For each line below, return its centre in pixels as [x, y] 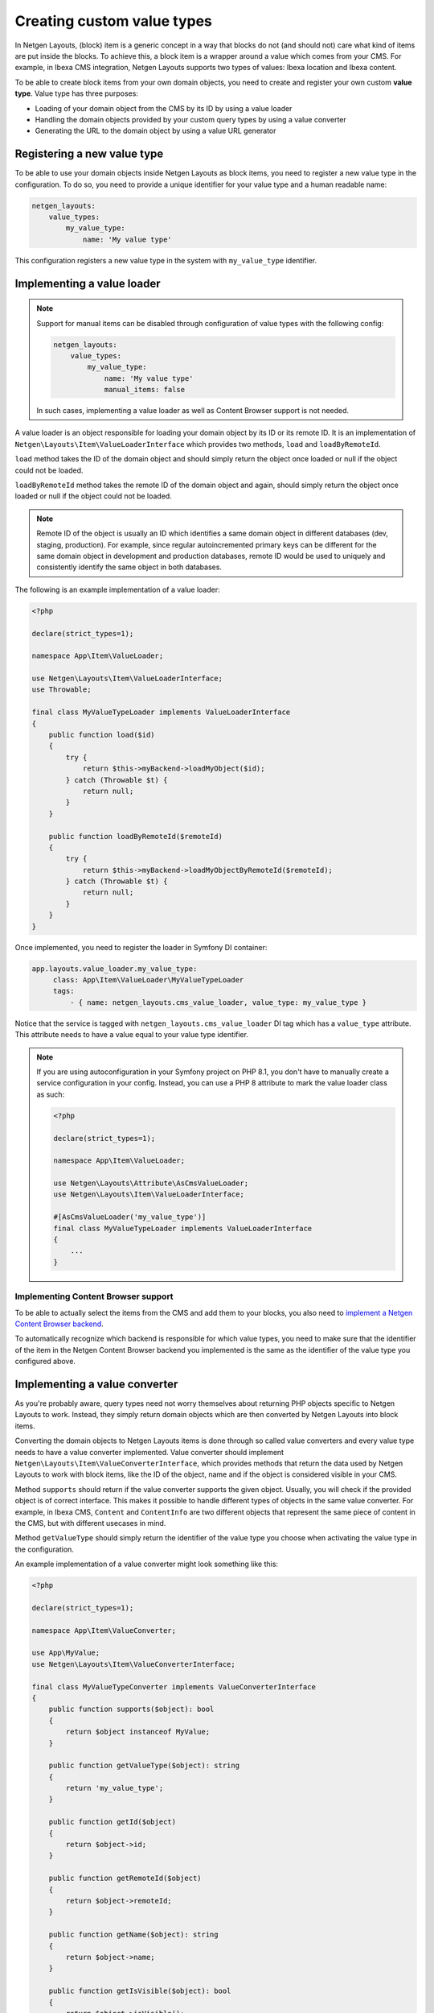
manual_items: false [144, 390]
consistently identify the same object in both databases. [129, 567]
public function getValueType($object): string [144, 1766]
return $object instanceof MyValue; [138, 1732]
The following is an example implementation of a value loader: [117, 589]
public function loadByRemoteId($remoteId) [135, 836]
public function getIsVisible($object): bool [140, 1991]
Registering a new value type [89, 154]
